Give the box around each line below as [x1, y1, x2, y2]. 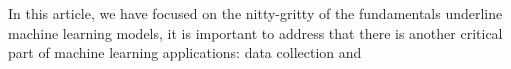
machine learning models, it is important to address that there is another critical [8, 22, 503, 43]
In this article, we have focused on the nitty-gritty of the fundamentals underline [8, 3, 503, 23]
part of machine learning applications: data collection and [8, 42, 362, 63]
